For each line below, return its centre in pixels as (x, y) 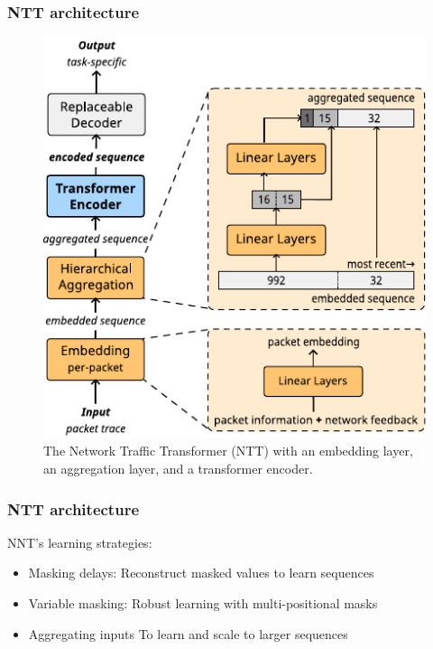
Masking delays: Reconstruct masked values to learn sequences (201, 573)
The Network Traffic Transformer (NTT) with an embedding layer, (228, 451)
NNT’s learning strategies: (80, 542)
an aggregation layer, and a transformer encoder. (178, 468)
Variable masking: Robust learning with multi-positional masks (203, 602)
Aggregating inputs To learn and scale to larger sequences (188, 633)
